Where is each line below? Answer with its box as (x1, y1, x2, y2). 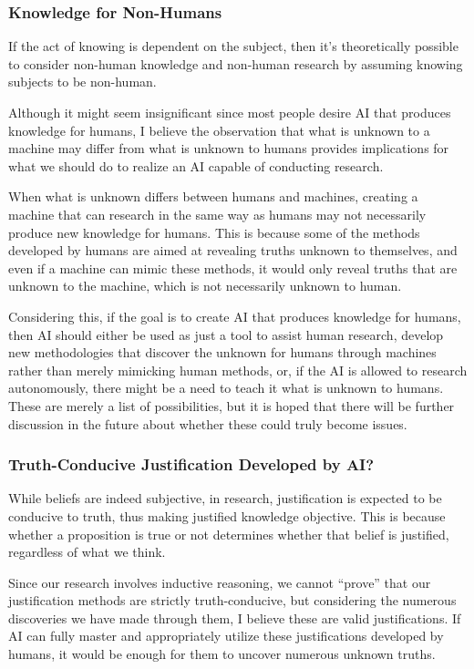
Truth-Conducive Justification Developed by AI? (8, 453, 375, 476)
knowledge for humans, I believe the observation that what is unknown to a (8, 120, 430, 139)
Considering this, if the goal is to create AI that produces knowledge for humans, (8, 306, 461, 325)
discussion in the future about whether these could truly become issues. (8, 414, 407, 433)
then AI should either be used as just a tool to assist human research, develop (8, 324, 444, 344)
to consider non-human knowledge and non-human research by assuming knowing (8, 54, 463, 73)
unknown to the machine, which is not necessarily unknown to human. (8, 276, 402, 295)
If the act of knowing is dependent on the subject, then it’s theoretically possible (8, 36, 459, 56)
